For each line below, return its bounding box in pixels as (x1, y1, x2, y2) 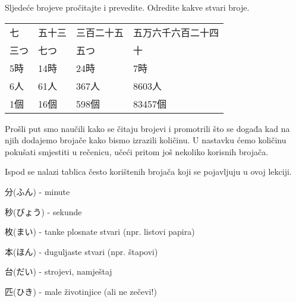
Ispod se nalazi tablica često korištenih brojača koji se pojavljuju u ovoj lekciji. (5, 165, 292, 178)
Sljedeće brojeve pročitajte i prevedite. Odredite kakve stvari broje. (5, 1, 250, 13)
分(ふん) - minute (5, 185, 70, 197)
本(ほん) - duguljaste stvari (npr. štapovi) (5, 245, 158, 257)
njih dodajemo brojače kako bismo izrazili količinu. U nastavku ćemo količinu (5, 134, 286, 146)
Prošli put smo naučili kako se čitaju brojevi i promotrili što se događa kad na (5, 122, 290, 134)
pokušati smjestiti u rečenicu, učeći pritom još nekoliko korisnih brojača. (5, 145, 269, 158)
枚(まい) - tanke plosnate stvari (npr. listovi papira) (5, 225, 195, 238)
